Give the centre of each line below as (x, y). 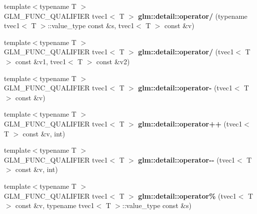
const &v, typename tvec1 (55, 205)
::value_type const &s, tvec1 (91, 25)
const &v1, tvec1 (41, 61)
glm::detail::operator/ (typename (193, 16)
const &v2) (113, 61)
